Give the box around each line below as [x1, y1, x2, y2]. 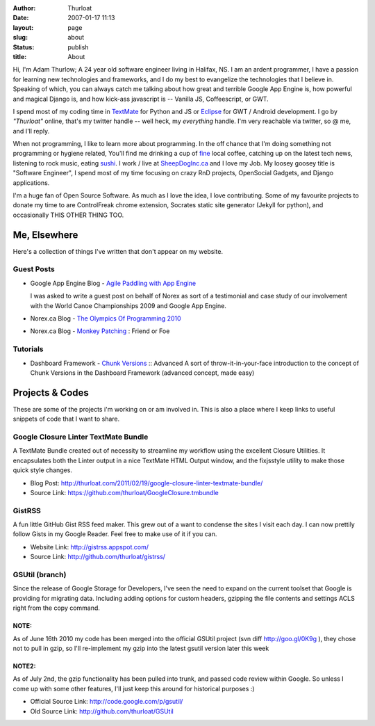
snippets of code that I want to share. [12, 414, 120, 423]
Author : [12, 4, 36, 12]
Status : [12, 42, 35, 51]
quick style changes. [12, 466, 73, 474]
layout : [12, 23, 34, 31]
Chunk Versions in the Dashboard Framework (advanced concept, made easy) [30, 369, 255, 377]
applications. [12, 178, 50, 187]
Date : [12, 14, 29, 22]
